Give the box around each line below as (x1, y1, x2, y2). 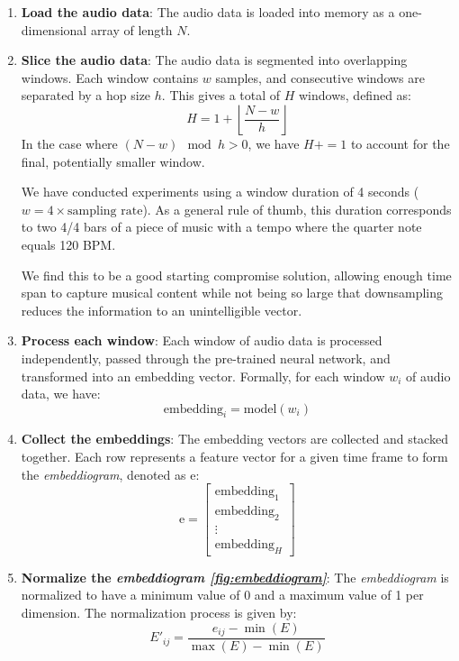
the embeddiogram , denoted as (21, 464, 186, 483)
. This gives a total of (161, 86, 281, 105)
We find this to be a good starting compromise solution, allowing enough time (21, 265, 452, 284)
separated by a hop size (21, 86, 151, 105)
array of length (90, 20, 173, 39)
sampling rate (67, 204, 143, 217)
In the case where (21, 133, 118, 152)
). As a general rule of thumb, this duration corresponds (142, 199, 452, 218)
